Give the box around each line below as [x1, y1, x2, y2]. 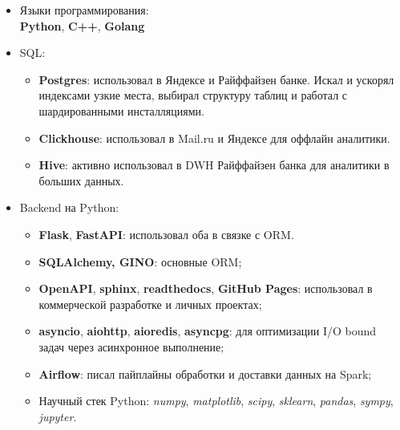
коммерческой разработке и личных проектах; [38, 295, 262, 312]
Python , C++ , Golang [19, 17, 145, 34]
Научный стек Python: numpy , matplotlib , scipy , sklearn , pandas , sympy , [38, 392, 394, 409]
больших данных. [38, 172, 124, 189]
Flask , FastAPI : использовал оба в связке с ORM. [38, 225, 294, 242]
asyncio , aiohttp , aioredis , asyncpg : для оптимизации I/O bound [38, 322, 377, 339]
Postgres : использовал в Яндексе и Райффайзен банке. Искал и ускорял [38, 71, 394, 87]
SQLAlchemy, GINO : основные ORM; [38, 253, 242, 270]
